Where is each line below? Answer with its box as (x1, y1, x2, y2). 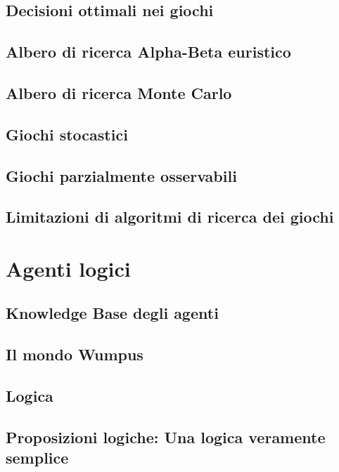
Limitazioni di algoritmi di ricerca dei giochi (6, 206, 334, 228)
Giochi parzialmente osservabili (6, 164, 237, 186)
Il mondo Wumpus (6, 343, 143, 365)
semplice (6, 447, 69, 468)
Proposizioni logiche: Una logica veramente (6, 426, 326, 447)
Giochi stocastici (6, 123, 128, 145)
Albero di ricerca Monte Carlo (6, 81, 232, 103)
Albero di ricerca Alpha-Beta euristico (6, 41, 291, 63)
